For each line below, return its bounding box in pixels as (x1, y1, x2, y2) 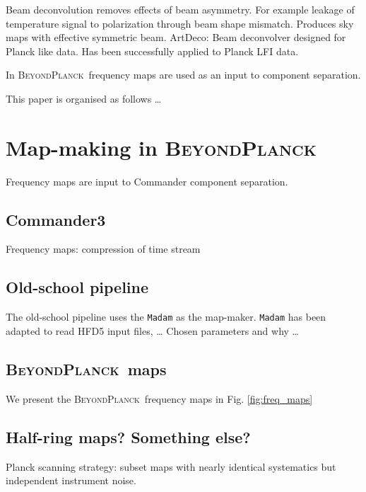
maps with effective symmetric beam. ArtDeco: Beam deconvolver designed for (6, 30, 346, 45)
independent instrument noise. (6, 473, 136, 488)
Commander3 (6, 208, 106, 230)
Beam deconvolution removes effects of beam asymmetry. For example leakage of (6, 2, 355, 16)
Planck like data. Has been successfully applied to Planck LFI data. (6, 43, 299, 58)
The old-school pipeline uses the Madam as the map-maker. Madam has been (6, 309, 326, 324)
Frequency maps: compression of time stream (6, 241, 201, 256)
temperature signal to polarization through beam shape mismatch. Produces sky (6, 16, 354, 30)
